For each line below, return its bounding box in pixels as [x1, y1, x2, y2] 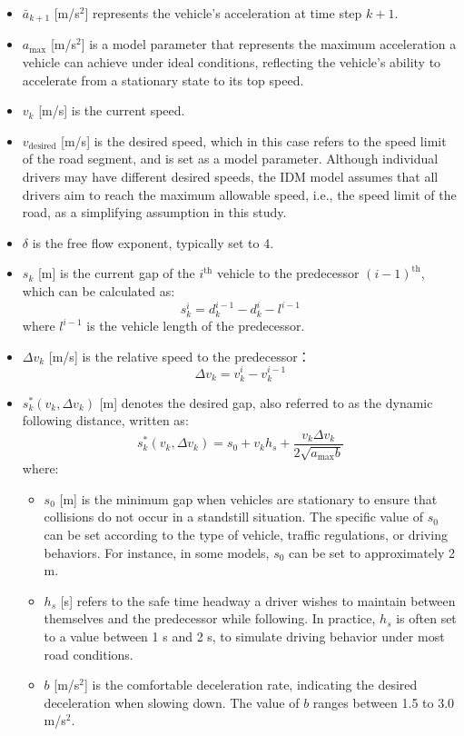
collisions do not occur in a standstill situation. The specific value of [44, 507, 423, 526]
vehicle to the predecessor [216, 264, 360, 283]
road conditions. [44, 644, 133, 663]
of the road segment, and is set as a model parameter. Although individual [22, 149, 439, 168]
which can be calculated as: [22, 281, 175, 300]
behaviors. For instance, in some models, [44, 542, 270, 562]
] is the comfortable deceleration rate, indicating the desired [84, 675, 418, 694]
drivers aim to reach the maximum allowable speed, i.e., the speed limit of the [22, 184, 457, 204]
